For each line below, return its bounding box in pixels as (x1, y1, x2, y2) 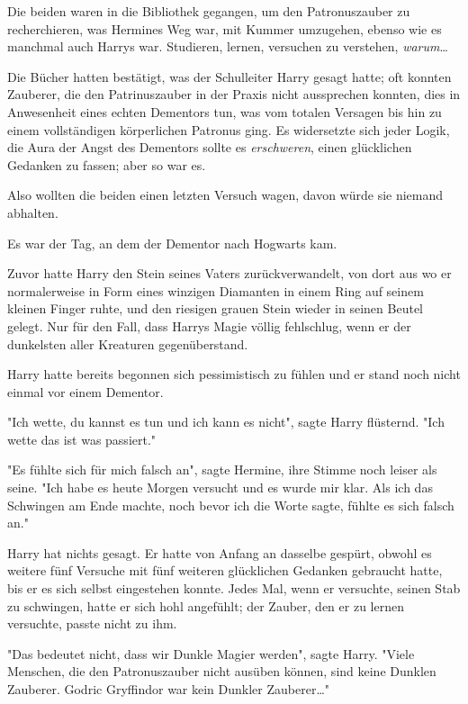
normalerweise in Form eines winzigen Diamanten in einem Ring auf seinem (7, 281, 424, 300)
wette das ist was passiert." (7, 429, 157, 448)
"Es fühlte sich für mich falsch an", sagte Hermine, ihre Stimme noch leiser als (7, 460, 437, 479)
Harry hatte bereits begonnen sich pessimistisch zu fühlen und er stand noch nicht (7, 365, 461, 384)
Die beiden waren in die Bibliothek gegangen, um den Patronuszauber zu (7, 2, 410, 20)
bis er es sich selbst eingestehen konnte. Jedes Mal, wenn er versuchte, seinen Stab (7, 579, 461, 598)
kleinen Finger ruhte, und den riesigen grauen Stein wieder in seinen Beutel (7, 299, 423, 318)
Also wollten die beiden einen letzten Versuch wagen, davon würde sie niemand (7, 185, 444, 204)
